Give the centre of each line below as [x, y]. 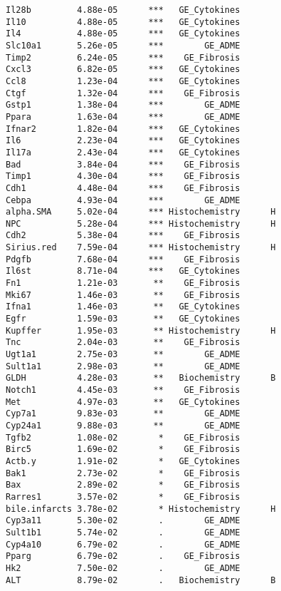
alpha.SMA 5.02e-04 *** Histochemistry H [141, 212]
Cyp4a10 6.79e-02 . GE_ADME [123, 544]
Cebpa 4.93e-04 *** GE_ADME [123, 200]
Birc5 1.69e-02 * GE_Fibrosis [123, 449]
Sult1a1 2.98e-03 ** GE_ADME [123, 366]
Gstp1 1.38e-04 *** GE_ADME [123, 105]
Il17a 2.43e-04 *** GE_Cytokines [123, 152]
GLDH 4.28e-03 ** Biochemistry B [141, 378]
